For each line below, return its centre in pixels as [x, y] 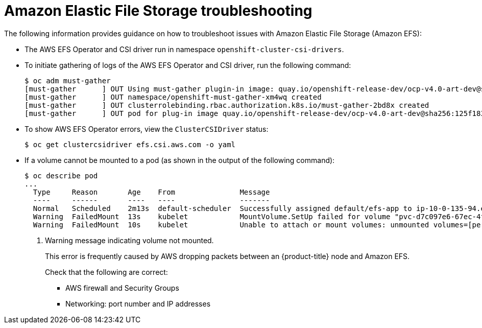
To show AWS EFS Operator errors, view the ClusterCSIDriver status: [147, 129]
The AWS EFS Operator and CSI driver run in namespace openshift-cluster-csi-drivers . [184, 49]
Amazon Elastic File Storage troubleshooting [158, 11]
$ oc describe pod [61, 175]
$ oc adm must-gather [68, 80]
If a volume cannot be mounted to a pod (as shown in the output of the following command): [180, 160]
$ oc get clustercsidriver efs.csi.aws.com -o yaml [130, 144]
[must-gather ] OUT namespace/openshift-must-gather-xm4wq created [173, 97]
